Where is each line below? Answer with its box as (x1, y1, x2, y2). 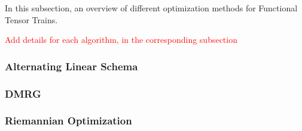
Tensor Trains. (5, 13, 58, 26)
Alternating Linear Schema (5, 58, 138, 73)
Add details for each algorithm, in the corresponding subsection (5, 33, 237, 46)
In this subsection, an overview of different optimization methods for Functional (5, 2, 298, 14)
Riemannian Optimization (5, 113, 132, 128)
